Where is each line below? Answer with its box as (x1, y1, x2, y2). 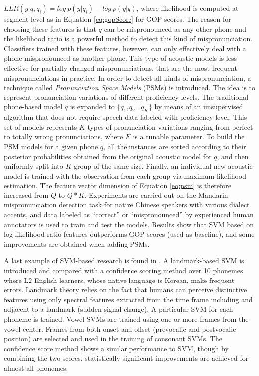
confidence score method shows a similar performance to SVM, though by (4, 343, 229, 353)
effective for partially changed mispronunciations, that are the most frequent (4, 62, 237, 73)
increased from (4, 189, 49, 200)
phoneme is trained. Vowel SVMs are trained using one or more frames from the (4, 314, 249, 324)
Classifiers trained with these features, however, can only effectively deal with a (4, 43, 246, 53)
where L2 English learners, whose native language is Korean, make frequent (4, 275, 235, 285)
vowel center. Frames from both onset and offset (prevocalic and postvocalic (4, 323, 236, 334)
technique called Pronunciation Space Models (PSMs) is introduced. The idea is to (4, 82, 255, 93)
